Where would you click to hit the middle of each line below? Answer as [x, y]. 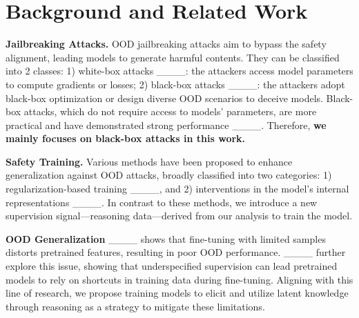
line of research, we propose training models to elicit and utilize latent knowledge [177, 293]
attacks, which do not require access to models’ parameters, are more [170, 111]
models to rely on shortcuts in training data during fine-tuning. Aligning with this [179, 279]
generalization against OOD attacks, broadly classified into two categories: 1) [169, 175]
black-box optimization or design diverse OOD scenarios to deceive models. [164, 98]
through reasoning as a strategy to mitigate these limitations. [135, 306]
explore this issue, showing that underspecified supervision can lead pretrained [172, 266]
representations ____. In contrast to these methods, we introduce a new [162, 202]
